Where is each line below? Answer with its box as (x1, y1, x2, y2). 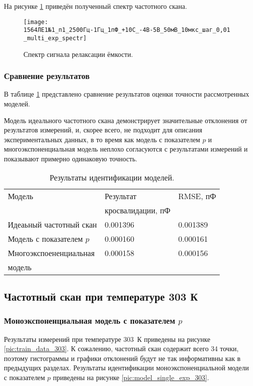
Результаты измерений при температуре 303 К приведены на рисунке (4, 334, 210, 344)
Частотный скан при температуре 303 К (4, 288, 198, 304)
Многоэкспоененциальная (8, 247, 95, 258)
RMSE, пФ (178, 190, 216, 202)
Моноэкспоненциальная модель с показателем (4, 314, 175, 327)
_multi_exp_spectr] (23, 34, 87, 42)
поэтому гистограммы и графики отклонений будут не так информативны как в (4, 353, 241, 363)
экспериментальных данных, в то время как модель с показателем (4, 134, 200, 144)
